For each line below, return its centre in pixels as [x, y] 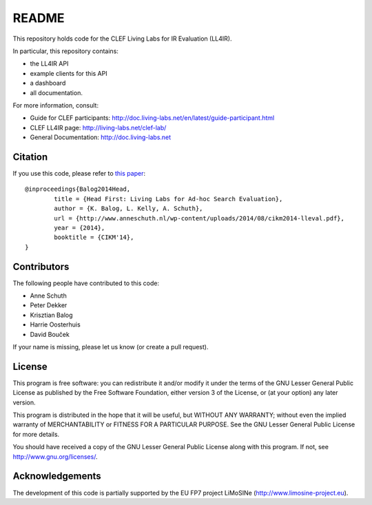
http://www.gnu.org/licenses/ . [55, 456]
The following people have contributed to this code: [86, 283]
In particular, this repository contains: [65, 51]
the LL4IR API [49, 64]
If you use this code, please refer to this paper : [79, 173]
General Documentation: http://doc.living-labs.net [101, 137]
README [39, 18]
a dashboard [48, 83]
